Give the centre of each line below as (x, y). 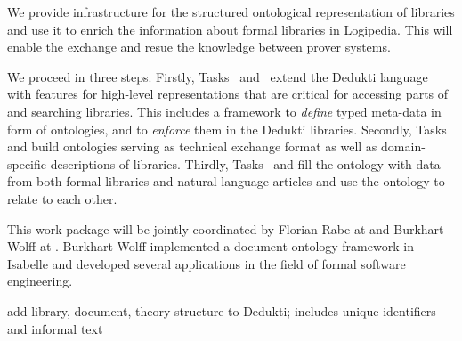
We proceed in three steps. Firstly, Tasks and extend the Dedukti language (218, 76)
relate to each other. (62, 198)
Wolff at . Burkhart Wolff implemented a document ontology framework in (211, 246)
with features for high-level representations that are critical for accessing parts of (228, 94)
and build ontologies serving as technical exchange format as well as (192, 146)
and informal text (55, 328)
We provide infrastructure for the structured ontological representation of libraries (231, 12)
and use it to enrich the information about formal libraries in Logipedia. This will (230, 29)
